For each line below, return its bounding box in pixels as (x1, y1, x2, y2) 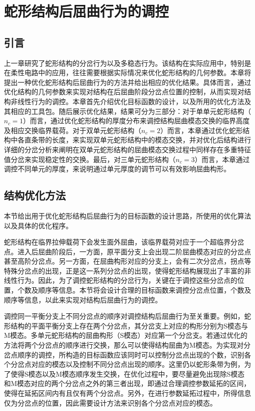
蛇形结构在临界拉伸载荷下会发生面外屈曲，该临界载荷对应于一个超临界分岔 (4, 237, 244, 247)
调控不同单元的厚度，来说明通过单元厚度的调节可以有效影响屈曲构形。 (4, 164, 230, 174)
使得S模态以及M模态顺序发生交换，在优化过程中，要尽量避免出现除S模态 (10, 368, 245, 379)
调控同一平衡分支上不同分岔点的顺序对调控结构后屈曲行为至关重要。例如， (4, 311, 244, 321)
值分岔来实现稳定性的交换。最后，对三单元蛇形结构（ (4, 154, 176, 164)
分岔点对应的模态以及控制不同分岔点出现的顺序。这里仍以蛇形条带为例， (10, 359, 244, 369)
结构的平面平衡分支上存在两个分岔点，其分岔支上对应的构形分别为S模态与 (10, 320, 248, 330)
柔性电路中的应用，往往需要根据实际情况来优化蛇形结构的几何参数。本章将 (10, 67, 251, 78)
